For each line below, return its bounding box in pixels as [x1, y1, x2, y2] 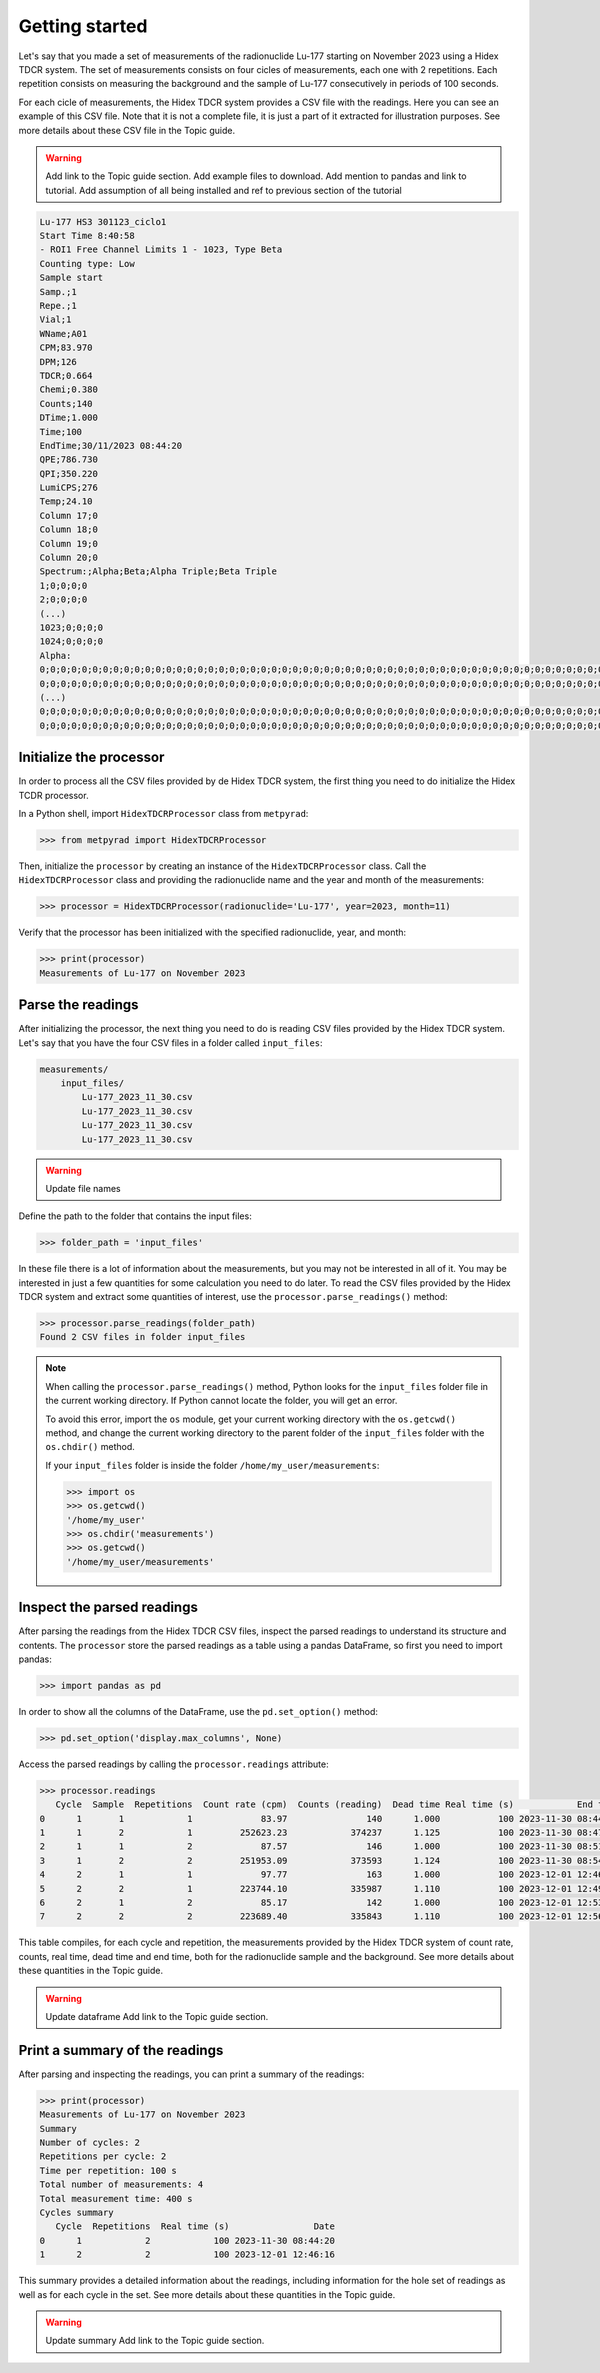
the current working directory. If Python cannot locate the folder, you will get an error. [45, 1395, 398, 1407]
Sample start [39, 272, 104, 284]
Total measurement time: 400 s [39, 2193, 194, 2204]
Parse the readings [18, 996, 139, 1014]
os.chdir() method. [45, 1441, 135, 1453]
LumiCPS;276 [39, 482, 99, 494]
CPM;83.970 [39, 342, 93, 354]
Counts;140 [39, 398, 93, 409]
